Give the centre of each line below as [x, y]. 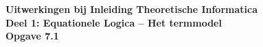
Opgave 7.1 [32, 36]
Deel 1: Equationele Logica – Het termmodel [114, 22]
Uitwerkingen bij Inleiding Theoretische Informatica [131, 9]
